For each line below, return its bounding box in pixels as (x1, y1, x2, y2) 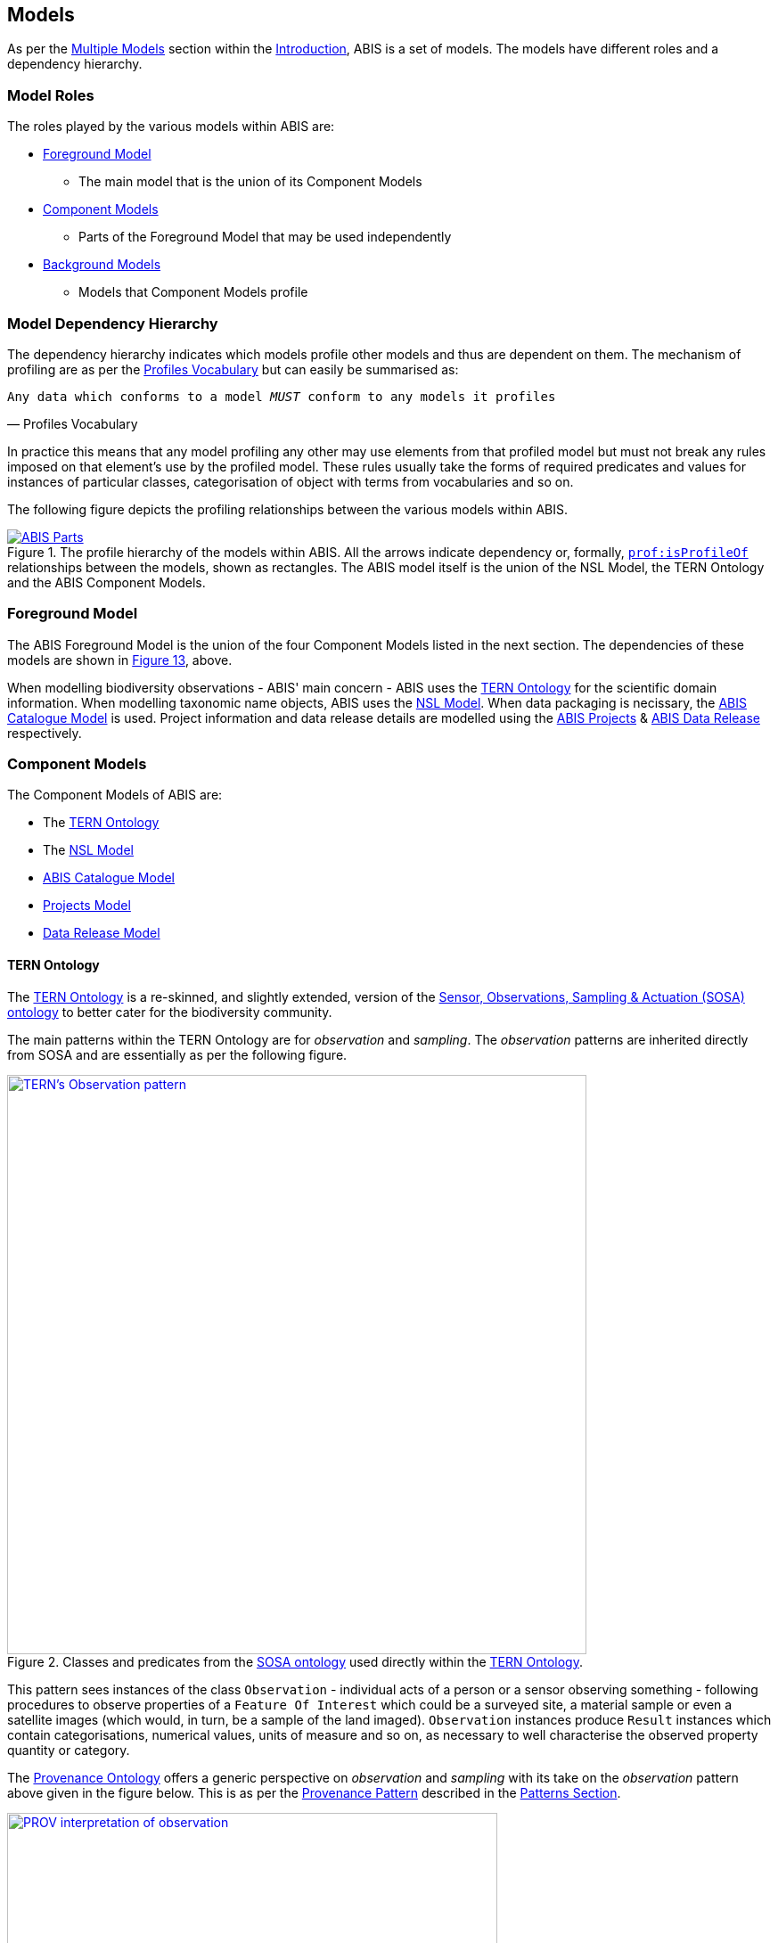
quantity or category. (7, 1742, 130, 1758)
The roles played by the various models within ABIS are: (7, 119, 335, 135)
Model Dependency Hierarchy (7, 314, 218, 332)
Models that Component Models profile (78, 284, 308, 300)
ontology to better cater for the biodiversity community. (7, 1004, 332, 1020)
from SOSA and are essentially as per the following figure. (7, 1046, 348, 1062)
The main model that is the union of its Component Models (78, 174, 422, 190)
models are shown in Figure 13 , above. (7, 652, 233, 668)
